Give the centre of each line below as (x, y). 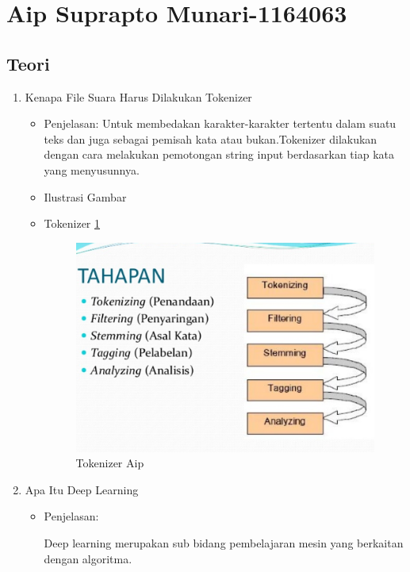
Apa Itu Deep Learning (82, 489)
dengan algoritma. (88, 558)
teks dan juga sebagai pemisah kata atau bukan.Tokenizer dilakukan (211, 138)
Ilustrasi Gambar (85, 196)
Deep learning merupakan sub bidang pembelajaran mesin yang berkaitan (224, 543)
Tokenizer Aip (110, 463)
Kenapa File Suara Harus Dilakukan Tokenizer (138, 96)
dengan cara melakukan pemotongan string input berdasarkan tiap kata (219, 154)
